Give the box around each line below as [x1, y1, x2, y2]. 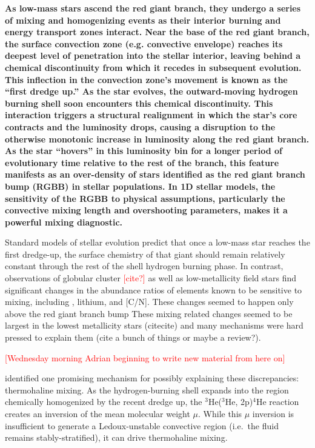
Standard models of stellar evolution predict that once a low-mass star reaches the [5, 236, 310, 249]
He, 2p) [225, 395, 253, 408]
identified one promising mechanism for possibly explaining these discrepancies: [5, 372, 299, 384]
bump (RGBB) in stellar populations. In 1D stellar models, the [5, 179, 276, 192]
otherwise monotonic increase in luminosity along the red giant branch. [5, 132, 310, 145]
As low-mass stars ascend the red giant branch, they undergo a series [5, 2, 301, 14]
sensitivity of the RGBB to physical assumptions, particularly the [5, 192, 285, 204]
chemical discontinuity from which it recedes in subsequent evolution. [5, 61, 302, 73]
